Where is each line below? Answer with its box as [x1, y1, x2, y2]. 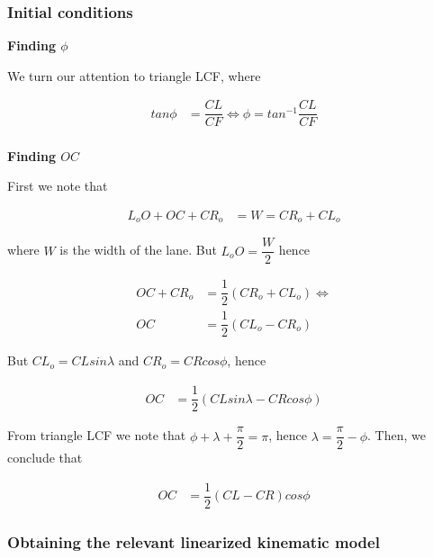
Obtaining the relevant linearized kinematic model [7, 530, 380, 553]
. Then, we [367, 426, 426, 445]
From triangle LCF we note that [7, 426, 186, 445]
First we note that [7, 176, 108, 195]
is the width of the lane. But [59, 240, 217, 259]
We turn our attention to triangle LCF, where [7, 66, 261, 85]
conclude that [7, 448, 83, 467]
